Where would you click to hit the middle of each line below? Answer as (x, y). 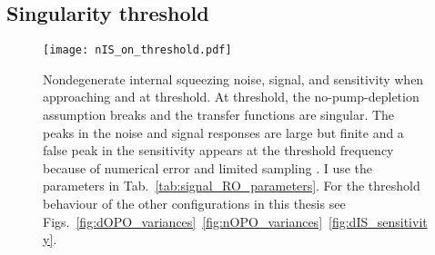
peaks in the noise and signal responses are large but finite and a (223, 132)
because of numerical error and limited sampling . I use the (208, 167)
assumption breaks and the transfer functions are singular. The (219, 115)
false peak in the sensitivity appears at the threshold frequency (218, 150)
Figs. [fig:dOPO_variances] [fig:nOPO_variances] (183, 221)
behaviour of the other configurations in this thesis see (194, 204)
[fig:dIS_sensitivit (378, 221)
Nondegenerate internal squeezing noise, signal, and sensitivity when (233, 78)
